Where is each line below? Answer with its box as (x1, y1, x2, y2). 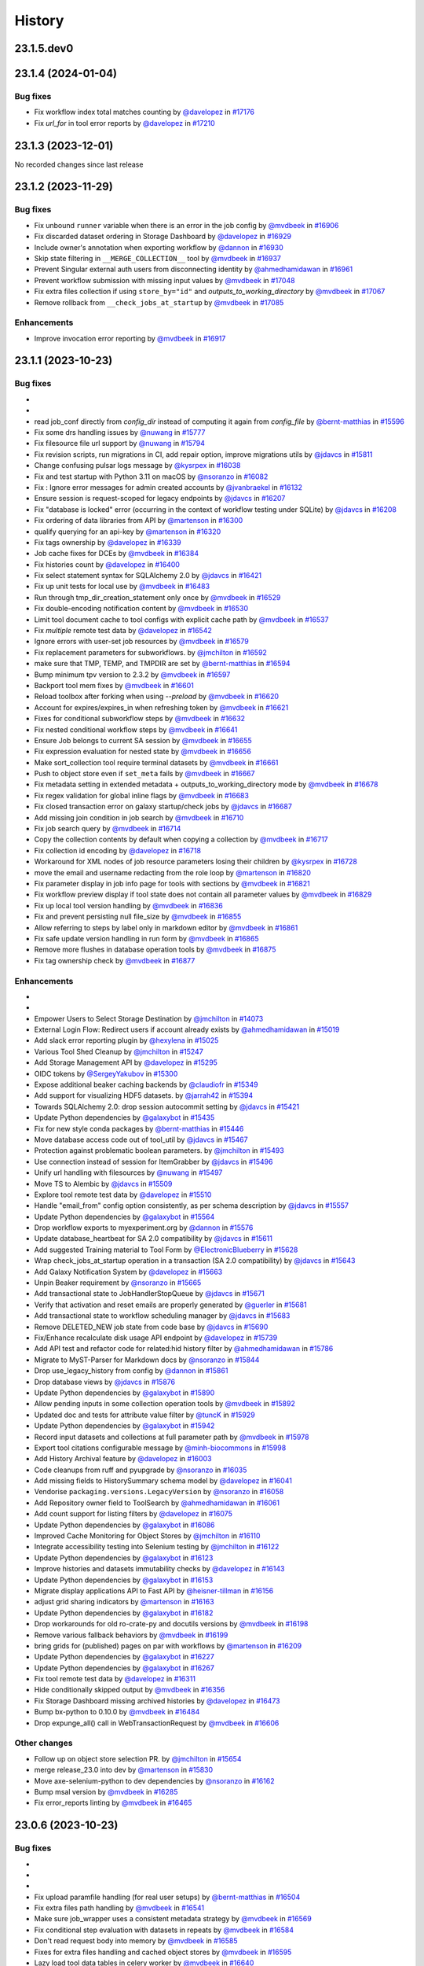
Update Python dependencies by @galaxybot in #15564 (34, 1212, 215, 1221)
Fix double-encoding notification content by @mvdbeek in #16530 (34, 604, 249, 613)
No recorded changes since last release (14, 160, 144, 169)
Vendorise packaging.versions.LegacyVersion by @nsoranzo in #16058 (34, 1487, 284, 1497)
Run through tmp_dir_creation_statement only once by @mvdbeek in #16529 (34, 592, 281, 602)
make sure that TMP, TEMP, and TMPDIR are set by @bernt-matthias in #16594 (34, 659, 291, 668)
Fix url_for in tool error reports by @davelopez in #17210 (34, 118, 215, 127)
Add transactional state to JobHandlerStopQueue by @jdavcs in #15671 (34, 1289, 265, 1298)
